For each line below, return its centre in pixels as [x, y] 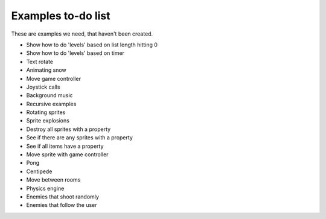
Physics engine [45, 188]
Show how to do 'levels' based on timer [75, 53]
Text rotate [40, 62]
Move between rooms [53, 180]
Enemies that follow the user [62, 205]
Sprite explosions [48, 121]
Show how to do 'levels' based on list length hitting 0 [92, 45]
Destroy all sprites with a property [69, 129]
